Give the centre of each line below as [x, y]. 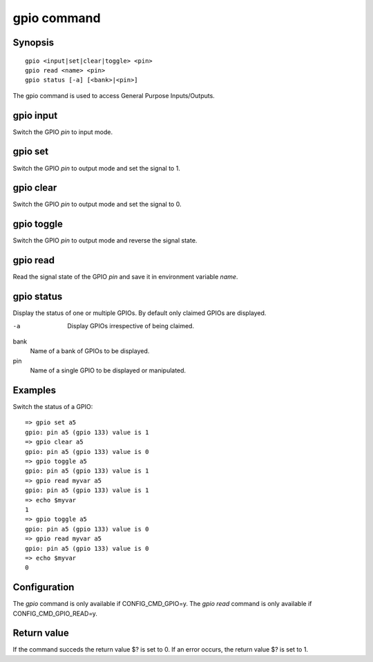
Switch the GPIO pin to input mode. [63, 132]
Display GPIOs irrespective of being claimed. [131, 325]
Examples [35, 390]
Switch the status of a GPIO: [53, 407]
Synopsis [34, 42]
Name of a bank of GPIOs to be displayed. [90, 351]
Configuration [44, 587]
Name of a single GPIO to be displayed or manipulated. [108, 370]
